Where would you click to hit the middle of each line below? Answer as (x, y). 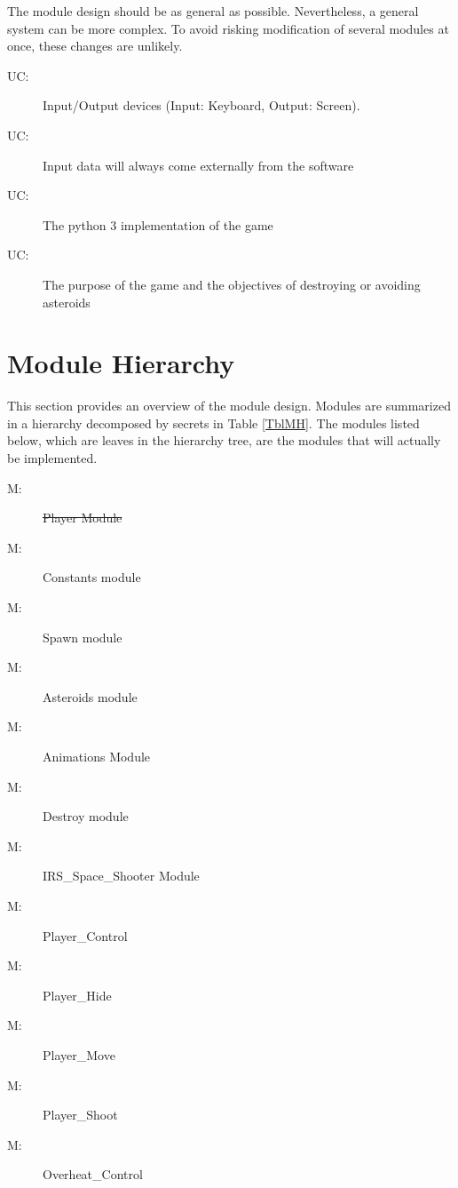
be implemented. (52, 458)
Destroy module (86, 816)
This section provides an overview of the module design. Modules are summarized (229, 406)
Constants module (92, 577)
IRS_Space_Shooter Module (121, 876)
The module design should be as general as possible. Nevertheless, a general (213, 11)
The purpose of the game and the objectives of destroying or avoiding (232, 284)
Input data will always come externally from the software (198, 165)
